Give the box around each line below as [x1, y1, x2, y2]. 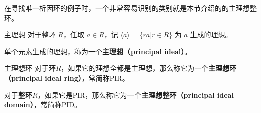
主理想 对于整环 [4, 29, 56, 40]
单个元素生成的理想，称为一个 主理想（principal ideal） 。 [4, 46, 192, 56]
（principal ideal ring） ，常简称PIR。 [4, 72, 129, 83]
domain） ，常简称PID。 [4, 99, 81, 110]
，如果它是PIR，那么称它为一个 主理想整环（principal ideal [37, 89, 234, 100]
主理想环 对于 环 [4, 63, 56, 73]
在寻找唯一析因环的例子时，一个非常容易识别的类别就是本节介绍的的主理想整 [4, 3, 257, 13]
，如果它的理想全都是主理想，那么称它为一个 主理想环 [61, 63, 237, 73]
